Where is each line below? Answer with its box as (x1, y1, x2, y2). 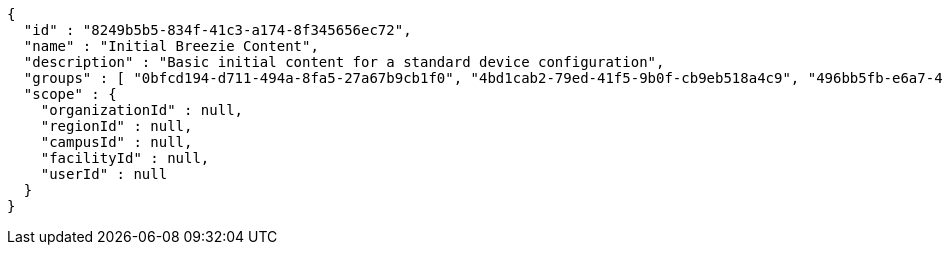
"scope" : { (23, 86, 117, 102)
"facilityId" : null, (40, 150, 210, 166)
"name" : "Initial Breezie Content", (23, 38, 319, 54)
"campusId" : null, (40, 134, 193, 150)
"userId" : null (40, 166, 168, 182)
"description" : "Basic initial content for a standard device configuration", (23, 54, 665, 70)
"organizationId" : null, (40, 102, 244, 118)
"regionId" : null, (40, 118, 193, 134)
